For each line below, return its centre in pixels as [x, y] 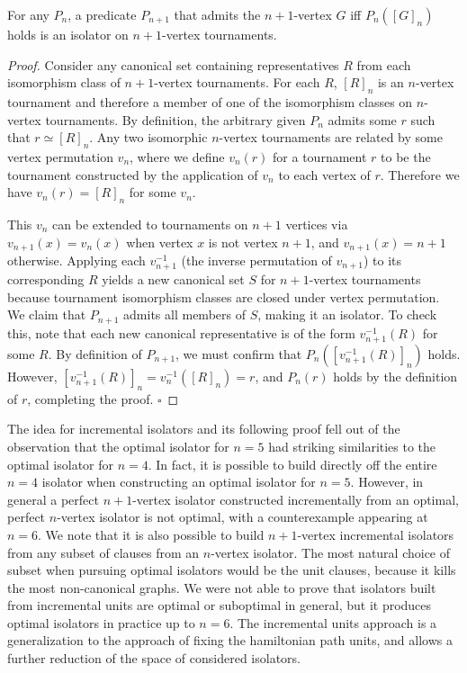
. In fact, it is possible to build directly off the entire [292, 464]
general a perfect [53, 499]
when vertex [160, 242]
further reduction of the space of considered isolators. [154, 658]
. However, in [387, 482]
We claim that [47, 314]
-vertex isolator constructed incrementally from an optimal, [296, 499]
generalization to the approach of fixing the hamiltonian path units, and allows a [230, 640]
